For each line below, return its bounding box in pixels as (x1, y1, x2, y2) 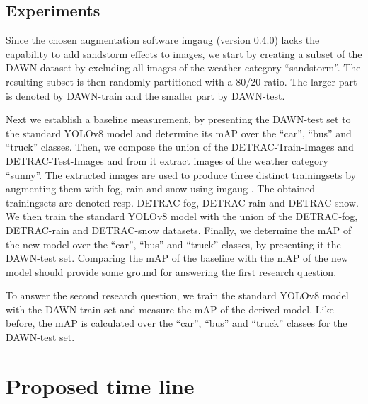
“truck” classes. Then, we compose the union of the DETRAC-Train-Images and (6, 139, 354, 154)
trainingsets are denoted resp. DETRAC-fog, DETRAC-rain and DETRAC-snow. (6, 195, 359, 209)
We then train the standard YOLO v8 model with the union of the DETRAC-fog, (6, 209, 358, 224)
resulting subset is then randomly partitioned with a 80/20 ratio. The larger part (6, 74, 357, 88)
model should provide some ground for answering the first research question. (6, 264, 337, 279)
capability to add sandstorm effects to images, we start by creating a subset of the (6, 46, 362, 61)
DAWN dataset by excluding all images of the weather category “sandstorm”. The (6, 60, 361, 75)
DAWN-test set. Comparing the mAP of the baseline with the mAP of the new (6, 250, 349, 265)
